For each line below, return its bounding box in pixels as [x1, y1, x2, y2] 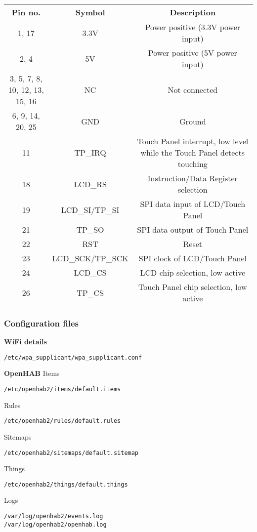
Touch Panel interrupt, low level [137, 135, 249, 147]
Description [170, 6, 216, 18]
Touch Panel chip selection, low [138, 281, 247, 292]
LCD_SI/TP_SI [61, 204, 120, 215]
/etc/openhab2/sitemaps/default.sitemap [4, 449, 139, 456]
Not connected [168, 84, 218, 95]
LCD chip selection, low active [140, 267, 246, 278]
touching [177, 158, 208, 169]
